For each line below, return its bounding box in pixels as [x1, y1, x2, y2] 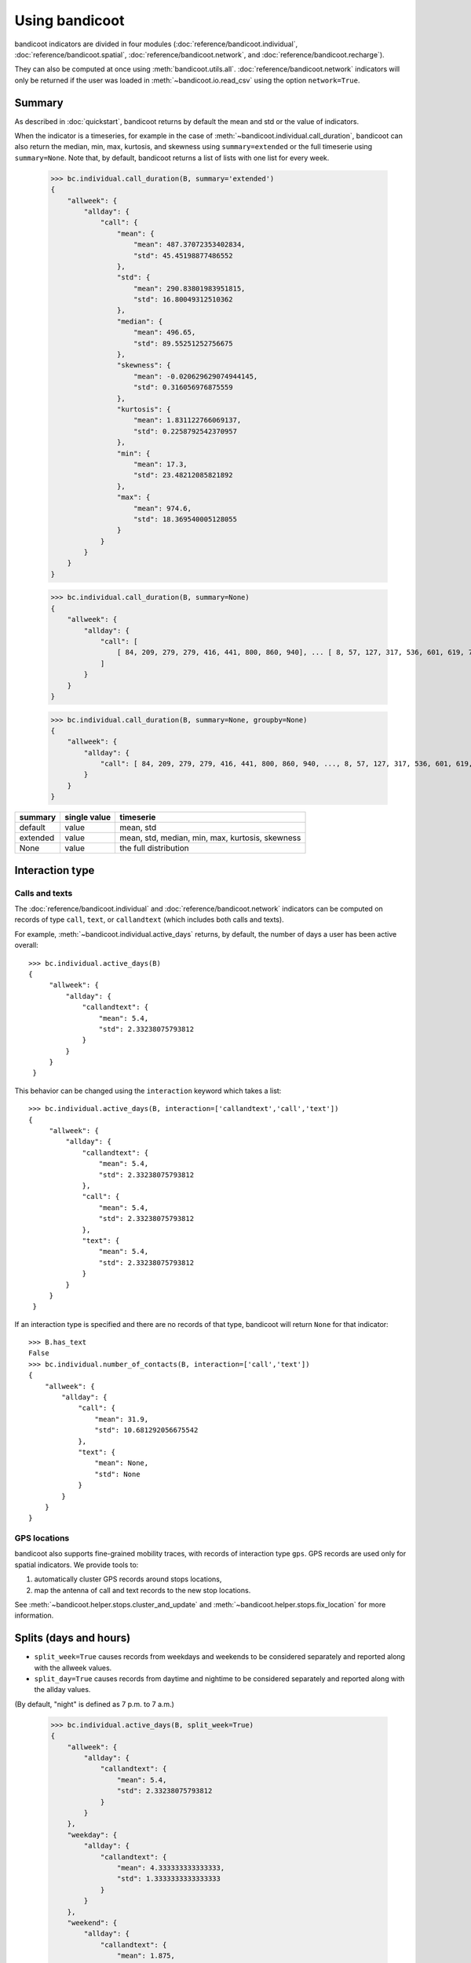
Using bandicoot [14, 12, 125, 29]
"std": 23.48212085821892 [133, 471, 233, 480]
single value [64, 812, 111, 823]
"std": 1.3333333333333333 [116, 1874, 221, 1884]
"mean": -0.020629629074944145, [133, 371, 258, 381]
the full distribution [119, 843, 190, 854]
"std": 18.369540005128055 [133, 514, 237, 524]
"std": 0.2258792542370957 [133, 426, 237, 436]
